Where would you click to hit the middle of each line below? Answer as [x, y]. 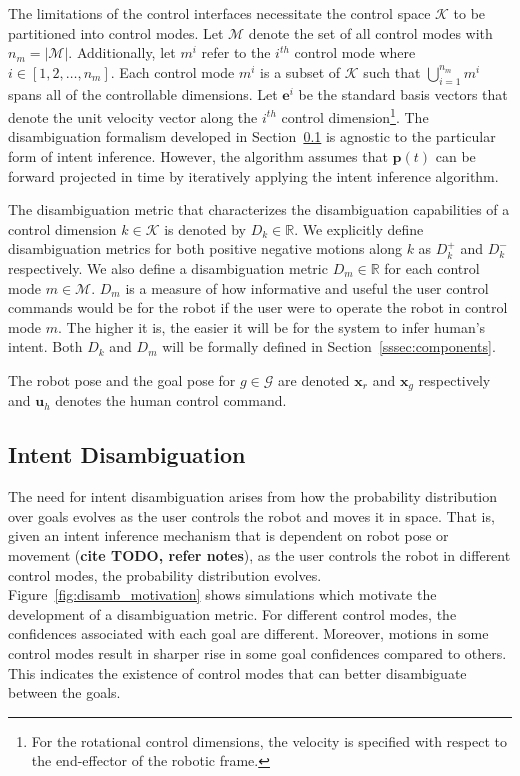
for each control [432, 267]
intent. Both [45, 346]
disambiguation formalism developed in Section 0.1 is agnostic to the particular [252, 136]
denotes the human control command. [171, 400]
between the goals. [64, 692]
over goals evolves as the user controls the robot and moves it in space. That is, [251, 515]
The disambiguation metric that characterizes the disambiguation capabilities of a [259, 209]
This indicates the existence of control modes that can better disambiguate [237, 672]
